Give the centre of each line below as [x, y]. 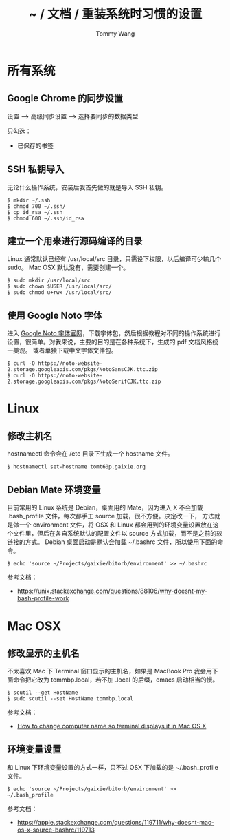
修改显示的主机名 [43, 653]
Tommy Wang [115, 33]
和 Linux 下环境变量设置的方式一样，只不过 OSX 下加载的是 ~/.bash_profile [113, 767]
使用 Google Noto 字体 [55, 315]
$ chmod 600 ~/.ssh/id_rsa [46, 218]
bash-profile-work [43, 598]
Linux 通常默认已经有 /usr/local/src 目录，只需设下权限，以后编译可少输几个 [114, 259]
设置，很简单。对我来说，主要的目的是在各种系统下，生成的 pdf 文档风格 [110, 342]
